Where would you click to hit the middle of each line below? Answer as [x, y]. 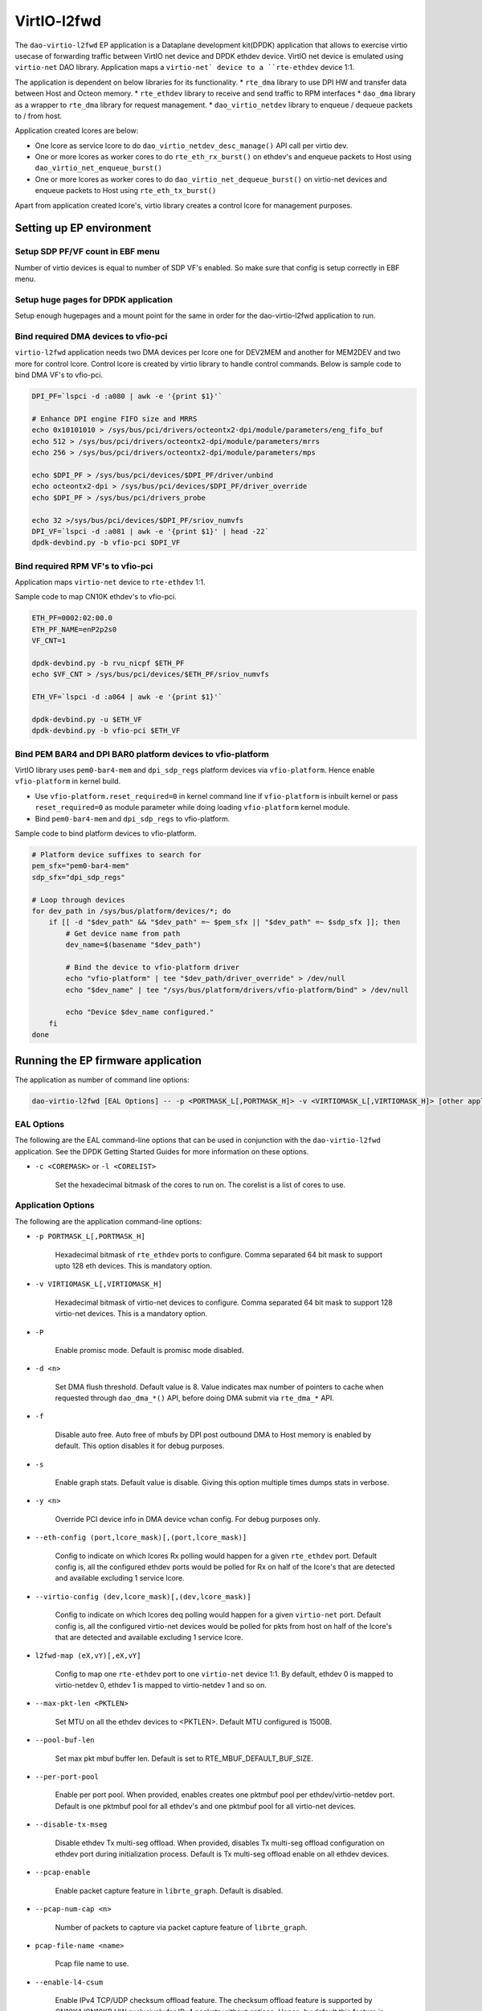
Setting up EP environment [83, 228]
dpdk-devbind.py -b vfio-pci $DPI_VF [106, 543]
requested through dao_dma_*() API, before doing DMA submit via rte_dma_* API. [195, 1398]
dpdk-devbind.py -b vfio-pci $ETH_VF [106, 731]
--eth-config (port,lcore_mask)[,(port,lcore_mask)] [141, 1538]
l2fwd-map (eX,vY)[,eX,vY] [88, 1656]
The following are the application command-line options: [108, 1221]
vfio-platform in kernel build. [68, 781]
